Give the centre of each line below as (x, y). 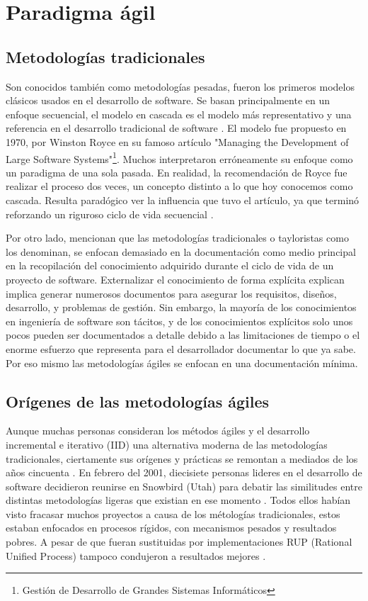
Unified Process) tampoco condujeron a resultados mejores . (136, 555)
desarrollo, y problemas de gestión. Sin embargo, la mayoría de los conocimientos (181, 307)
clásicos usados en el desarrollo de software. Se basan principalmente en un (168, 100)
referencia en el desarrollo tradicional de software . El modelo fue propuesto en (176, 128)
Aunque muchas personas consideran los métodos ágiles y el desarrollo (158, 431)
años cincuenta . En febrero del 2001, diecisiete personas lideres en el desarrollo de (184, 472)
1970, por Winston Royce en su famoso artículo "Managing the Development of (177, 141)
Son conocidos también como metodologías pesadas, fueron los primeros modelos (180, 86)
